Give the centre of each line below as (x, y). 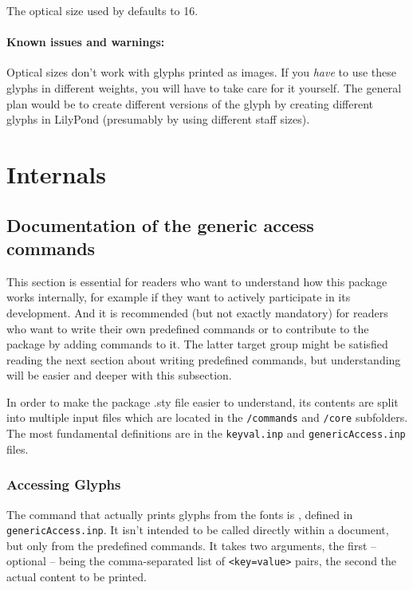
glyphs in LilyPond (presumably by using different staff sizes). (158, 119)
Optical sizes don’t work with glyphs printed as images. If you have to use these (202, 72)
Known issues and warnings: (86, 42)
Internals (56, 173)
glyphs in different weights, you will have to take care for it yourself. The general (204, 87)
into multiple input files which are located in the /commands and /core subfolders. (207, 417)
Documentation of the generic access (160, 224)
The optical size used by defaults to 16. (102, 10)
